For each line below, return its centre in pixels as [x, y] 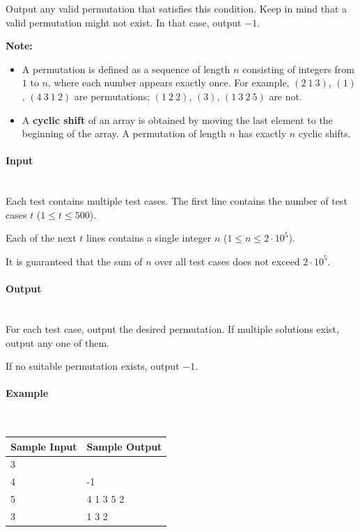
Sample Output [124, 446]
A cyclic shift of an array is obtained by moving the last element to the [177, 119]
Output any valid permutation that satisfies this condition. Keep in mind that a [177, 8]
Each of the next [41, 238]
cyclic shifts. [324, 133]
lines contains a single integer [149, 238]
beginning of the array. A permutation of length [124, 133]
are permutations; [112, 96]
